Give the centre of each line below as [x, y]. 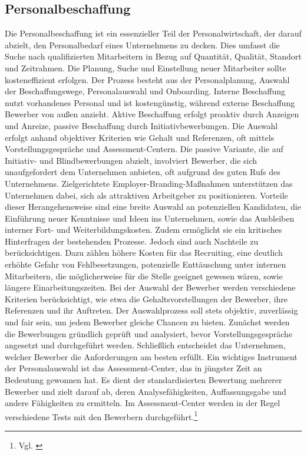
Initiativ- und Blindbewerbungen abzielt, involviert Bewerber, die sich [131, 160]
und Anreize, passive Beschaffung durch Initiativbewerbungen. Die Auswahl [141, 125]
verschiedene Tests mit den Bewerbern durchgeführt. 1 [101, 416]
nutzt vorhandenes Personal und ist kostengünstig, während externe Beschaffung [150, 102]
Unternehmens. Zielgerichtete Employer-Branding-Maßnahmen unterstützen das [149, 183]
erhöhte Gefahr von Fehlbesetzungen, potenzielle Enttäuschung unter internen [146, 264]
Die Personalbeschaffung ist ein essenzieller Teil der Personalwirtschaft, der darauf [153, 33]
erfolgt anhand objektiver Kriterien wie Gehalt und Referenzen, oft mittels [140, 137]
